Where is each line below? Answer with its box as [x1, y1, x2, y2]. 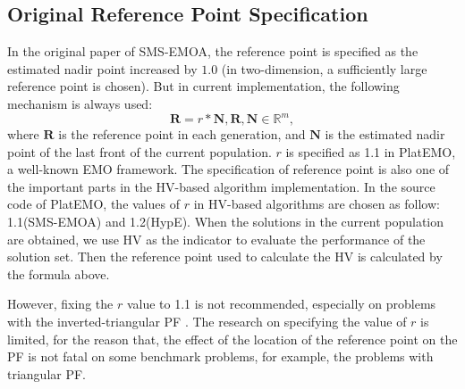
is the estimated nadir [325, 125, 445, 144]
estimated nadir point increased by [7, 59, 198, 78]
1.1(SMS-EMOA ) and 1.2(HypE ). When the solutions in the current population [7, 212, 444, 231]
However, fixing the [7, 294, 114, 313]
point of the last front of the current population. [7, 142, 272, 161]
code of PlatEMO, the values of [7, 194, 180, 213]
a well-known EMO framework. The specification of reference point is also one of [7, 160, 450, 178]
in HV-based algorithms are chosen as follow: [193, 194, 440, 213]
